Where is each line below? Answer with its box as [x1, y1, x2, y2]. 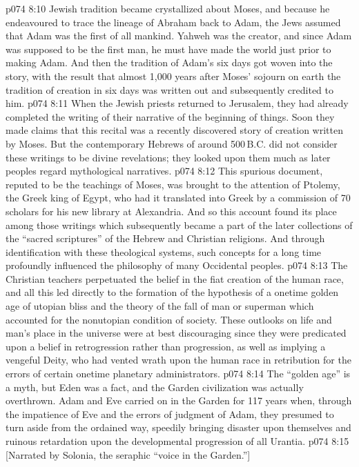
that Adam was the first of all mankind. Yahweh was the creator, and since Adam [6, 28, 352, 43]
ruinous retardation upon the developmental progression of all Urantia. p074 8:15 [6, 434, 349, 448]
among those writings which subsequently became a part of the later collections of [6, 217, 353, 232]
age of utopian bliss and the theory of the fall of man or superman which [6, 299, 314, 313]
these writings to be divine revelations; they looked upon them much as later [6, 150, 331, 164]
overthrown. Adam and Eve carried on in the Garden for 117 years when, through [6, 393, 352, 408]
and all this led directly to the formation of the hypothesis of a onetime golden [6, 285, 339, 299]
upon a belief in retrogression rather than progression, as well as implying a [6, 339, 326, 353]
